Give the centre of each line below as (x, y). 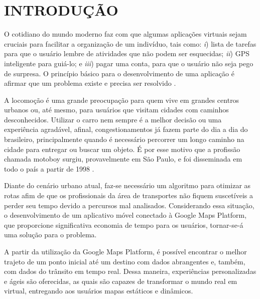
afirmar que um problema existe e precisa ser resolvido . (90, 83)
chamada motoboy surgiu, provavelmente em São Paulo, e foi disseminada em (123, 159)
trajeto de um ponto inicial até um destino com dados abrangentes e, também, (125, 261)
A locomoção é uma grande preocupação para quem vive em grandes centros (122, 100)
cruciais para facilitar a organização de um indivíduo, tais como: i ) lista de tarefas (130, 43)
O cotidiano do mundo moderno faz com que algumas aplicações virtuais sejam (125, 34)
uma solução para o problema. (50, 235)
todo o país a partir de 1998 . (49, 168)
